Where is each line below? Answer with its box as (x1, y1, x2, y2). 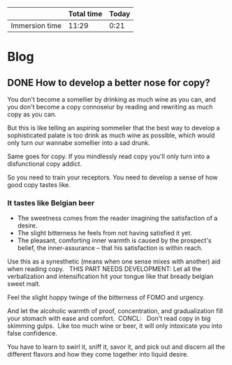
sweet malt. (7, 280, 41, 288)
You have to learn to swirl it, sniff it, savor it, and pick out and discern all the (7, 343, 226, 351)
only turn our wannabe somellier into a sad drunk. (7, 139, 150, 146)
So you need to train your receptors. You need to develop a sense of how (7, 173, 218, 181)
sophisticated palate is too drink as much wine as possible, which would (7, 131, 215, 139)
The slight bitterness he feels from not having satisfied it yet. (17, 229, 192, 237)
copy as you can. (7, 110, 57, 118)
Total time (68, 9, 103, 18)
